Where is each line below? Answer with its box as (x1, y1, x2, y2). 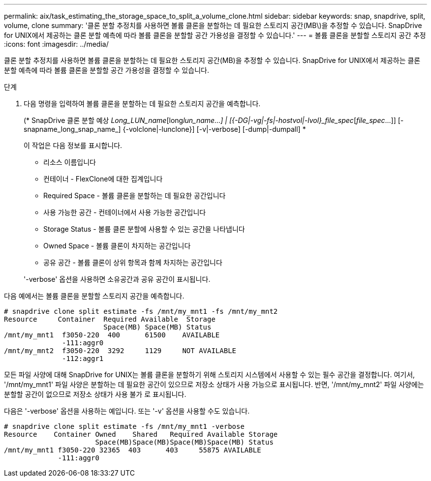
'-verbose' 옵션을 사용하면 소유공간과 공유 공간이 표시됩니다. (24, 275, 211, 283)
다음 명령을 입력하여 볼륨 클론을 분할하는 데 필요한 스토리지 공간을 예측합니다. (24, 99, 261, 108)
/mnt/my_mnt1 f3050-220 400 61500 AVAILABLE (4, 331, 220, 339)
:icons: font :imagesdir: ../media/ (4, 40, 109, 48)
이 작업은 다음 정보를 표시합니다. (24, 141, 123, 150)
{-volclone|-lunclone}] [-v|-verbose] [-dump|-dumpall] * (123, 125, 306, 133)
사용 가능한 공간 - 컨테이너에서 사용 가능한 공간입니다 (43, 208, 206, 216)
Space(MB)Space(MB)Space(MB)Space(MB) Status (95, 438, 274, 446)
